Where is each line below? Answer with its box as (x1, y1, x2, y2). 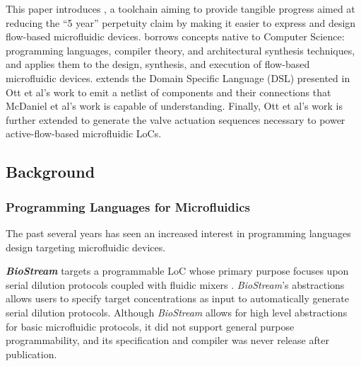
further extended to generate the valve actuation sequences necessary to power (6, 112, 345, 127)
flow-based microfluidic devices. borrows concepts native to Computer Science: (6, 29, 345, 44)
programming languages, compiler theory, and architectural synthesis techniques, (6, 42, 355, 57)
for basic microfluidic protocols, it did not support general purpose (6, 319, 295, 333)
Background (6, 161, 95, 183)
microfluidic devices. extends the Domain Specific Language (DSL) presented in (6, 70, 350, 85)
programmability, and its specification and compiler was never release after (6, 333, 329, 348)
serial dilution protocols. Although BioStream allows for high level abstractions (6, 304, 348, 319)
